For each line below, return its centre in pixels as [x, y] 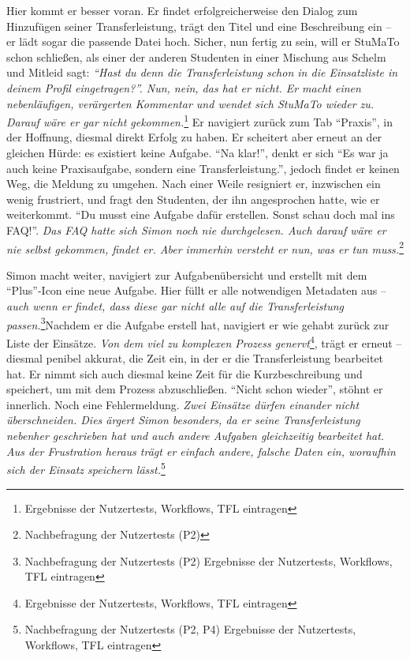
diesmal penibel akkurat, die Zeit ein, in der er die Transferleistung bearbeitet [195, 358]
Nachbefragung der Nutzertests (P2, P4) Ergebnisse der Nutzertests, [190, 629]
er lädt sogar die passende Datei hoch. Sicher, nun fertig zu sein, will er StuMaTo [203, 41]
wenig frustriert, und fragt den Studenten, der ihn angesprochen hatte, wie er [193, 199]
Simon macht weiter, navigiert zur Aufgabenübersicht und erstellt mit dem [187, 274]
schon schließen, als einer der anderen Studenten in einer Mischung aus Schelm [196, 56]
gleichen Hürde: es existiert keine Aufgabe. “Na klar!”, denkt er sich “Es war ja [198, 152]
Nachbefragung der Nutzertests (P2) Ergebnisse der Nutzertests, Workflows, [209, 560]
